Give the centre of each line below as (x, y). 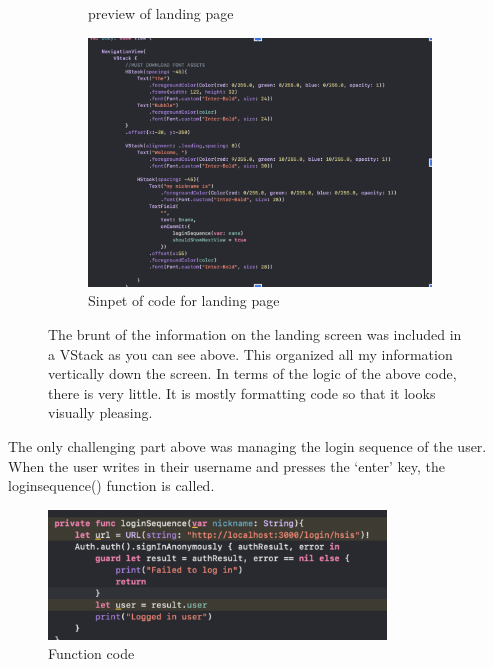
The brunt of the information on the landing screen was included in (255, 334)
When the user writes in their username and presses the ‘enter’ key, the (226, 465)
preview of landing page (161, 13)
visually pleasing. (100, 412)
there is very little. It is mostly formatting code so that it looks (242, 392)
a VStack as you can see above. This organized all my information (250, 353)
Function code (91, 653)
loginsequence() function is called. (111, 485)
